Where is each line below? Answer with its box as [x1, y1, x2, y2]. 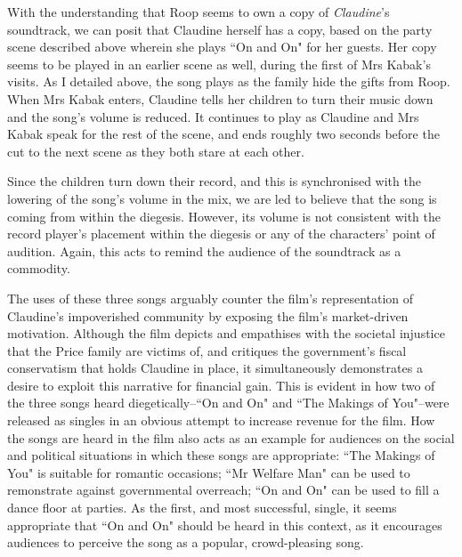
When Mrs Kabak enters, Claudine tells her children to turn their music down [7, 89, 434, 108]
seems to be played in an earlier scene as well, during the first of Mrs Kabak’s [7, 54, 431, 73]
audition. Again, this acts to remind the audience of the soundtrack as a [7, 241, 401, 260]
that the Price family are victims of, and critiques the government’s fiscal [7, 341, 407, 359]
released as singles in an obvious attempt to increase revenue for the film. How [7, 411, 435, 430]
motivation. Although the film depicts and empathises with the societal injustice [7, 324, 445, 343]
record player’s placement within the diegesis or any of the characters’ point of [7, 224, 435, 243]
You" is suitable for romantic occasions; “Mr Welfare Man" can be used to [7, 463, 410, 481]
